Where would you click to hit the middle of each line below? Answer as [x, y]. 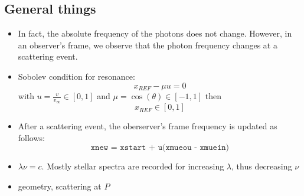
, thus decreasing [262, 166]
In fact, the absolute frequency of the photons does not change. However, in [155, 33]
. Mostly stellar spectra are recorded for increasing [133, 166]
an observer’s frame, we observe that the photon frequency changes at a [148, 45]
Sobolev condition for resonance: [76, 76]
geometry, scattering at [60, 186]
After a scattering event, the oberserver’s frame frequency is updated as [148, 126]
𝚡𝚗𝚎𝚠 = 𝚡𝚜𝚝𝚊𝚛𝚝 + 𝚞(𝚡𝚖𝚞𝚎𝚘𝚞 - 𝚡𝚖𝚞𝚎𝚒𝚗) [160, 148]
